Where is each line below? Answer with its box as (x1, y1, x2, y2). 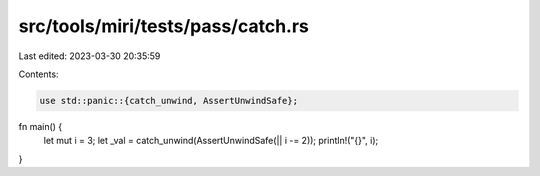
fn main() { (18, 120, 63, 132)
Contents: (18, 68, 59, 80)
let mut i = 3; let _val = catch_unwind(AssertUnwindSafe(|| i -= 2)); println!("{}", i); (43, 135, 379, 147)
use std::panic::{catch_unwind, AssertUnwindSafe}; (39, 95, 299, 106)
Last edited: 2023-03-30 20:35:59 (18, 50, 161, 62)
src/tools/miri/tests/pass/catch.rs (18, 15, 310, 37)
